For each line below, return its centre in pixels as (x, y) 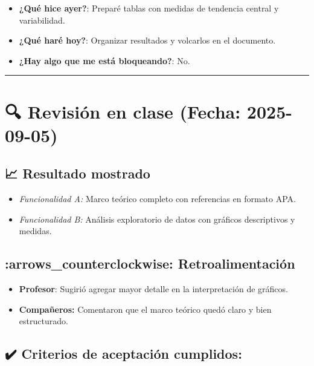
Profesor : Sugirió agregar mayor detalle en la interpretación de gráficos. (153, 289)
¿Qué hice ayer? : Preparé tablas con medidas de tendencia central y (149, 8)
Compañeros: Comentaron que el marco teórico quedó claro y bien (145, 309)
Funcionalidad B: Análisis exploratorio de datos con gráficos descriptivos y (157, 219)
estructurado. (43, 321)
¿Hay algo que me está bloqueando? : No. (104, 60)
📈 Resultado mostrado (78, 173)
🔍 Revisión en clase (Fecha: (123, 111)
